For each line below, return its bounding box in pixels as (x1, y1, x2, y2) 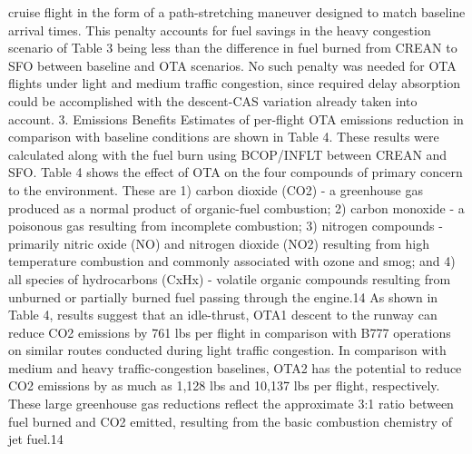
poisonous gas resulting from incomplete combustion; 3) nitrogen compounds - (8, 216, 443, 235)
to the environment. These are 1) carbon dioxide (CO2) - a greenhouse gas (8, 180, 423, 199)
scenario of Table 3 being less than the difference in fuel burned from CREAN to (8, 38, 457, 57)
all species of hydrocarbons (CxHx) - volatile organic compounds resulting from (8, 269, 451, 288)
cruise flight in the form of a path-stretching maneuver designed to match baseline (8, 3, 466, 21)
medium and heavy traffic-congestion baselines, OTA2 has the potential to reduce (8, 358, 462, 377)
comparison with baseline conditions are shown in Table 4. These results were (8, 127, 439, 146)
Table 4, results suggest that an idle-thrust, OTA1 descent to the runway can (8, 305, 438, 324)
